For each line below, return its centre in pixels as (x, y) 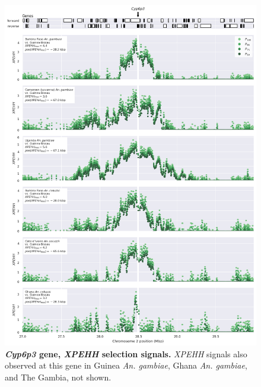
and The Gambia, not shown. (58, 377)
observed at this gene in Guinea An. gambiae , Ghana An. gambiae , (126, 365)
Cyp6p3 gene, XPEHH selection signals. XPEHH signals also (126, 353)
